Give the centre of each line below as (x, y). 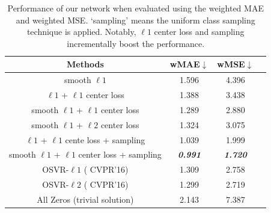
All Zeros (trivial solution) (85, 199)
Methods (85, 64)
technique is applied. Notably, (81, 32)
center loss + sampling (120, 154)
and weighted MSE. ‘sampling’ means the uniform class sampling (135, 20)
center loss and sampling (199, 32)
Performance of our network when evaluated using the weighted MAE (135, 8)
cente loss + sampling (105, 139)
